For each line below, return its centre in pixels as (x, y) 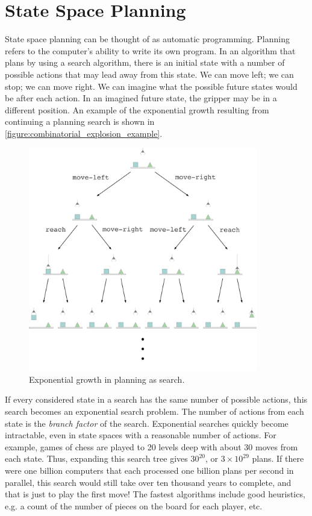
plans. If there (278, 458)
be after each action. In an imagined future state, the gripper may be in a (141, 98)
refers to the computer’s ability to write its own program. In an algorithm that (150, 50)
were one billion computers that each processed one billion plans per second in (149, 470)
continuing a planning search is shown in (80, 121)
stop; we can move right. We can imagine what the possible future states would (151, 86)
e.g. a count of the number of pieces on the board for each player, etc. (134, 505)
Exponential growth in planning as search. (107, 379)
